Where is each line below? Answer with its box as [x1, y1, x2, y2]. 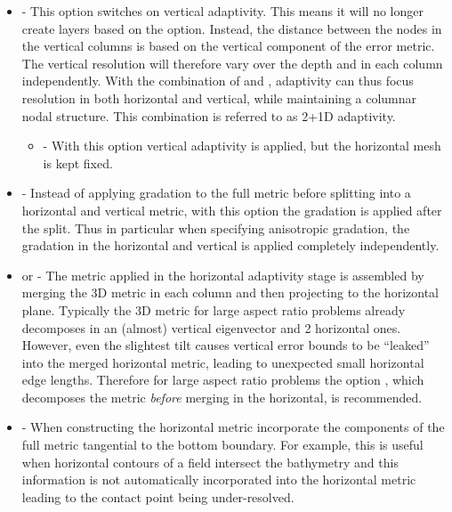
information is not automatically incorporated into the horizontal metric [21, 470, 416, 489]
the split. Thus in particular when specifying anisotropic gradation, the [21, 218, 410, 237]
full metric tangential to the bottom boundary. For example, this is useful [21, 435, 424, 454]
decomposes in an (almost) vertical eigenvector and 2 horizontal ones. [21, 318, 401, 337]
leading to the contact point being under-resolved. [21, 487, 295, 506]
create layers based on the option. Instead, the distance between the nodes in [21, 19, 442, 37]
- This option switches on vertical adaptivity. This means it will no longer [21, 2, 424, 20]
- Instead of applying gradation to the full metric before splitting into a [21, 183, 411, 202]
